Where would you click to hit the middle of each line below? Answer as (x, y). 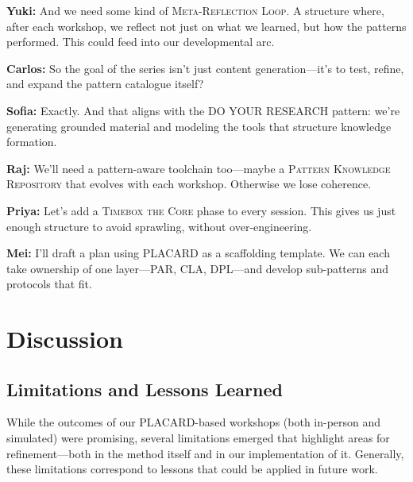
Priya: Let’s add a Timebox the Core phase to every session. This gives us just (201, 210)
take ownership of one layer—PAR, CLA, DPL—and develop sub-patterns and (198, 268)
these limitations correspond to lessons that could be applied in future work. (192, 469)
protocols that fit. (49, 284)
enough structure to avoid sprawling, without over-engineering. (159, 226)
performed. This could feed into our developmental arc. (141, 42)
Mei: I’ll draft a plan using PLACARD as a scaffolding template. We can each (198, 253)
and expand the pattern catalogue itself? (105, 84)
